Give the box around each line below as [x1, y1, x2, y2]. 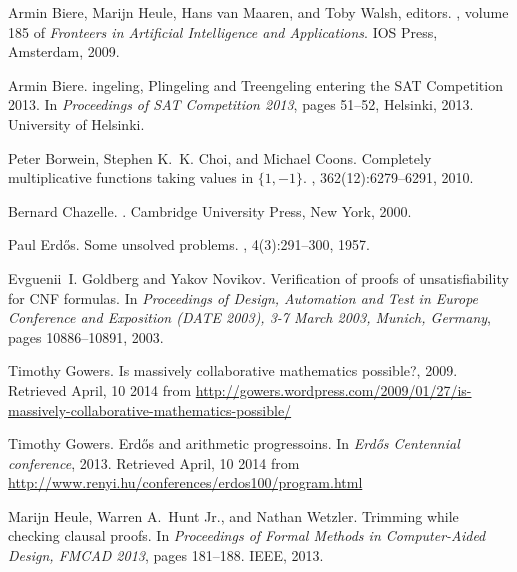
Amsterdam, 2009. [8, 41, 120, 62]
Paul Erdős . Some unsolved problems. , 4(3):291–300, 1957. [8, 234, 371, 255]
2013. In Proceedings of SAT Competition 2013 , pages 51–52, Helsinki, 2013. [8, 94, 474, 115]
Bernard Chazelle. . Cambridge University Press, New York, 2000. [8, 200, 412, 221]
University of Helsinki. [8, 113, 145, 134]
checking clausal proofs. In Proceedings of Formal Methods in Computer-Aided [8, 525, 486, 546]
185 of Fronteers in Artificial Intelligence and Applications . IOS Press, [8, 21, 438, 42]
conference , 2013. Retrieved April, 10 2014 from [8, 452, 300, 473]
